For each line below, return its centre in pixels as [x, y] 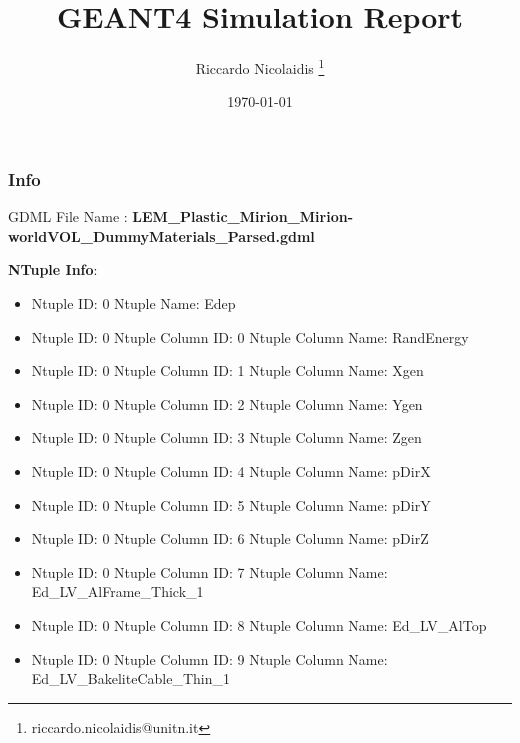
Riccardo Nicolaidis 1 [260, 66]
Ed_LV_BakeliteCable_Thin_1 [130, 678]
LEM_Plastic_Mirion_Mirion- [242, 216]
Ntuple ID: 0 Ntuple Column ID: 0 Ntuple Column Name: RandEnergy [250, 336]
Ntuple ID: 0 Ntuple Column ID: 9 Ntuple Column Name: [209, 658]
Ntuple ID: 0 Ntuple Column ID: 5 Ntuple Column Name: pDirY [231, 504]
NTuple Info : [53, 269]
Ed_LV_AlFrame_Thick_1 [117, 591]
